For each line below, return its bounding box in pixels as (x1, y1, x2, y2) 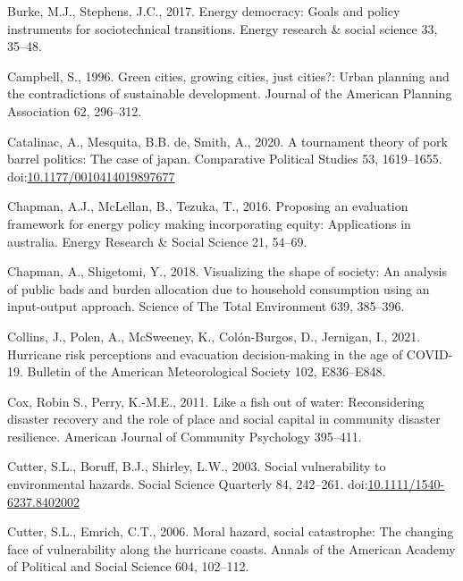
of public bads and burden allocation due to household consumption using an (7, 279, 430, 298)
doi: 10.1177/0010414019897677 (7, 166, 175, 185)
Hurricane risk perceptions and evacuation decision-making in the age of (7, 344, 403, 363)
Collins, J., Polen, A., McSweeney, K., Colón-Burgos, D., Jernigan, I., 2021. (7, 326, 421, 345)
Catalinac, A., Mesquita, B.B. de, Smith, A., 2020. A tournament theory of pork (7, 131, 448, 150)
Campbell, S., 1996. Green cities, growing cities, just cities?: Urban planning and (7, 66, 450, 85)
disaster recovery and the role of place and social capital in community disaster (7, 409, 441, 428)
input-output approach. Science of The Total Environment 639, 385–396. (7, 297, 405, 316)
